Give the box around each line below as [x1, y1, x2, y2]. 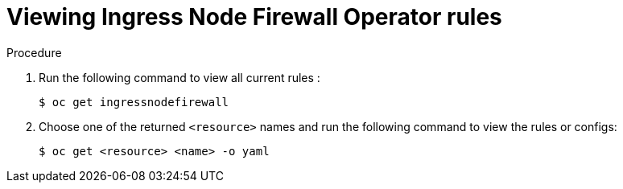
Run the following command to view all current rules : [39, 70, 320, 84]
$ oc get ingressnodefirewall [39, 95, 229, 109]
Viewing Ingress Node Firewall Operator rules [6, 3, 502, 31]
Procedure [6, 45, 62, 60]
